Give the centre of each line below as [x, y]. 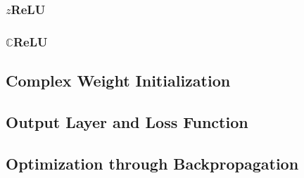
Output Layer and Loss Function [127, 121]
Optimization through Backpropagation [152, 163]
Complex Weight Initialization [118, 81]
